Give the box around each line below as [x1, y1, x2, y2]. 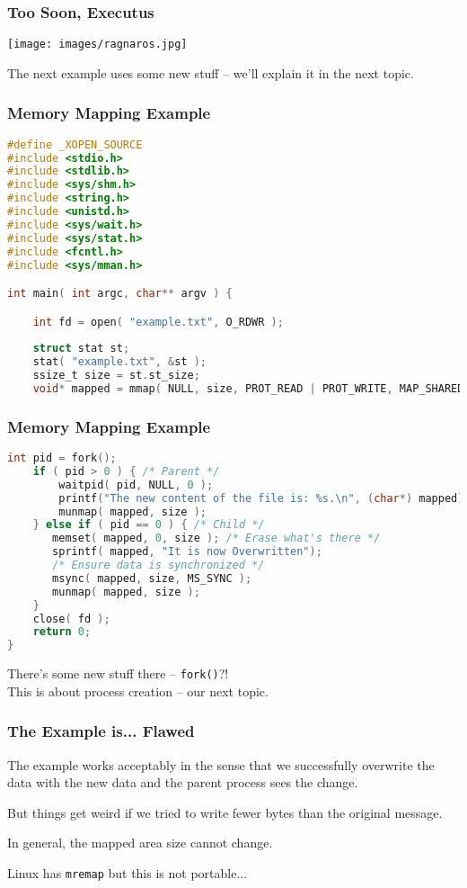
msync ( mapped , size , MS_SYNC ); [52, 571, 252, 585]
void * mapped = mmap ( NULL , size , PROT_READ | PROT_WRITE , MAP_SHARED [32, 382, 464, 395]
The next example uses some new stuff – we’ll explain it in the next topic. [7, 63, 414, 82]
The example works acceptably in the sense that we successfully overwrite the [7, 755, 435, 774]
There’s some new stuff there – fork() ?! [7, 664, 229, 683]
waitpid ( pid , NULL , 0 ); [58, 478, 214, 491]
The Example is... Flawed [7, 720, 195, 742]
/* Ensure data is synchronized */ [52, 559, 265, 572]
